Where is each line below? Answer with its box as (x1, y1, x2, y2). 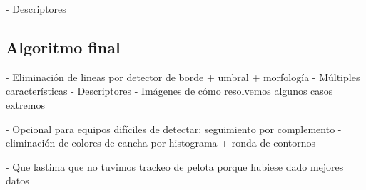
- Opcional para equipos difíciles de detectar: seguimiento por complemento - (6, 121, 342, 136)
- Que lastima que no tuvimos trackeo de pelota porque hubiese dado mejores (6, 159, 344, 174)
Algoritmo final (6, 36, 121, 58)
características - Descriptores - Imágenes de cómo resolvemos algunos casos (6, 83, 333, 98)
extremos (6, 97, 45, 112)
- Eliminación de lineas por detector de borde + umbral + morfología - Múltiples (6, 69, 360, 84)
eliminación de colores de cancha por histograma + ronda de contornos (6, 135, 316, 150)
